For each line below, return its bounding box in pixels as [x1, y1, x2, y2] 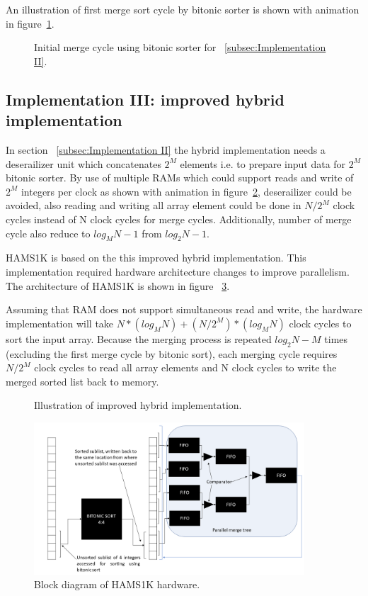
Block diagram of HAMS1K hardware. [34, 577, 200, 592]
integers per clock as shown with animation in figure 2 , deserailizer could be [21, 184, 352, 198]
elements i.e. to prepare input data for [180, 156, 346, 171]
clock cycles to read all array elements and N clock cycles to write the [34, 360, 337, 375]
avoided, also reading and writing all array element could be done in [6, 198, 301, 213]
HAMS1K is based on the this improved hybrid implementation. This [6, 250, 306, 265]
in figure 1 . [6, 16, 54, 30]
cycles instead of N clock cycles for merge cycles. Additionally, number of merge [6, 211, 352, 226]
